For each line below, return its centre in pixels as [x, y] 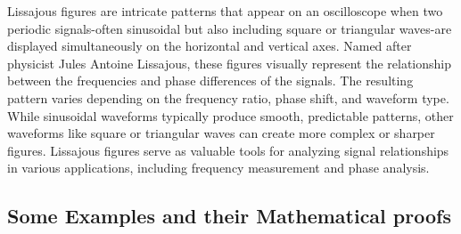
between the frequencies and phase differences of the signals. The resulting [210, 81]
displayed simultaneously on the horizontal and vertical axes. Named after [210, 46]
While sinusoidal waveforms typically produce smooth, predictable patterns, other [230, 115]
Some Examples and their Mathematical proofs [229, 216]
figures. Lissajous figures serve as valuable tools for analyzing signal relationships [228, 150]
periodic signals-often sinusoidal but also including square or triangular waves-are [230, 28]
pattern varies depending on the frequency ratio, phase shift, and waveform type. [228, 97]
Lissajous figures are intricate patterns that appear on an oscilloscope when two [225, 11]
